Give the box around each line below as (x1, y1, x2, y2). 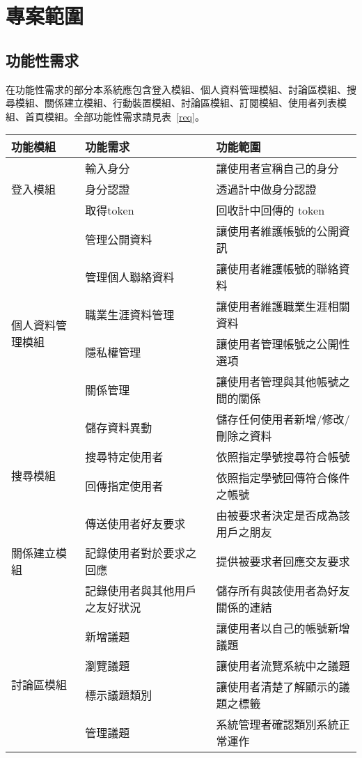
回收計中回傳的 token (216, 202, 325, 219)
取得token (85, 202, 134, 219)
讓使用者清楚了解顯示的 (216, 679, 339, 695)
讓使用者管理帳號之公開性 (216, 336, 350, 353)
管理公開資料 (85, 231, 152, 248)
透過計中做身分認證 (216, 181, 317, 198)
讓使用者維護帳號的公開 (216, 223, 339, 240)
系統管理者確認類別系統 (216, 716, 339, 733)
